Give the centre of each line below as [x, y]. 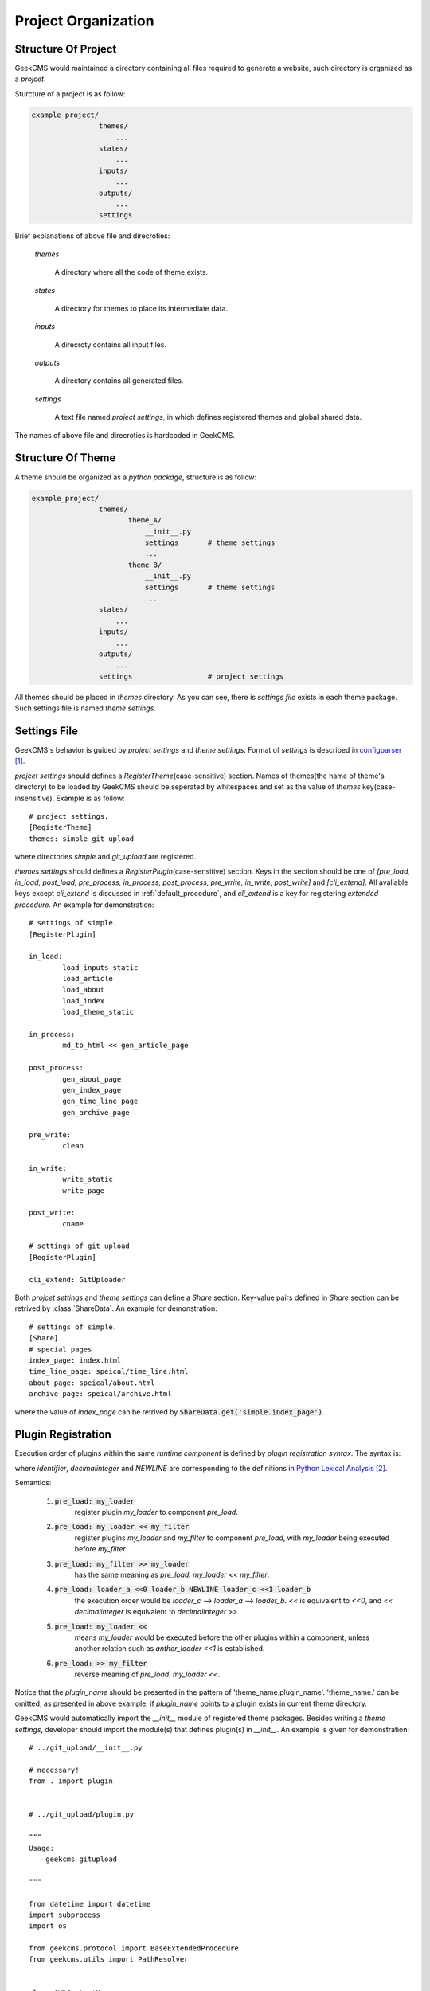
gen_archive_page [96, 1112]
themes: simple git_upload [82, 839]
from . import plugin [71, 1781]
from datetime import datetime [90, 1904]
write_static [88, 1179]
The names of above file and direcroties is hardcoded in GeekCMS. [125, 435]
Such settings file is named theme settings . [86, 708]
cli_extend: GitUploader [77, 1279]
